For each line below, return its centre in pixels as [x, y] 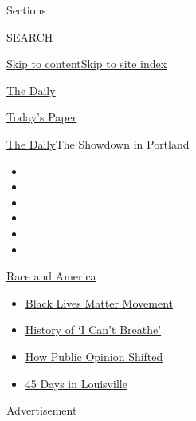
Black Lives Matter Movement [99, 302]
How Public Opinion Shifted [94, 356]
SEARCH [30, 36]
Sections [26, 10]
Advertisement [42, 410]
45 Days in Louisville [76, 383]
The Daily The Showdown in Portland [98, 143]
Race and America [51, 276]
